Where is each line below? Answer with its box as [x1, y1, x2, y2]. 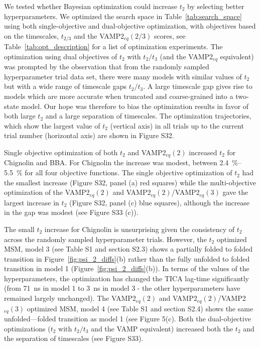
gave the [222, 187, 248, 197]
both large [4, 110, 36, 121]
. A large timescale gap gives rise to [143, 81, 252, 91]
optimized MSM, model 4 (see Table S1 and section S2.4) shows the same [27, 303, 253, 313]
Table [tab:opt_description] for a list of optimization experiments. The [4, 41, 223, 52]
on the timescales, [4, 30, 59, 41]
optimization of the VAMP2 [4, 187, 90, 197]
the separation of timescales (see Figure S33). [4, 333, 144, 343]
